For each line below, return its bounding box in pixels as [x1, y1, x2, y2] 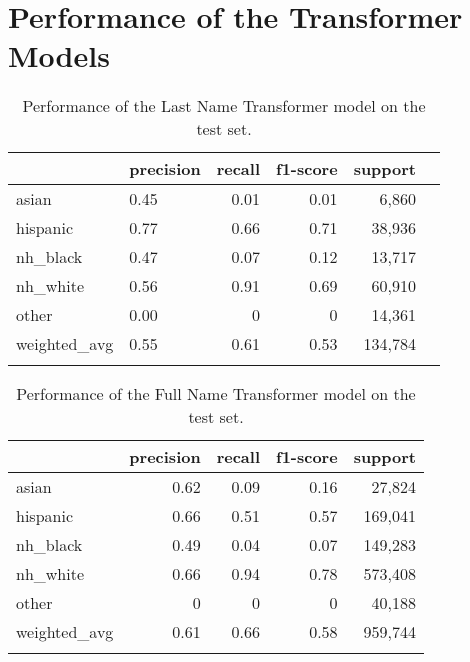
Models [8, 35, 110, 76]
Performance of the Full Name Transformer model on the [16, 382, 416, 406]
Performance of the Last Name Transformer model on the [22, 94, 426, 118]
